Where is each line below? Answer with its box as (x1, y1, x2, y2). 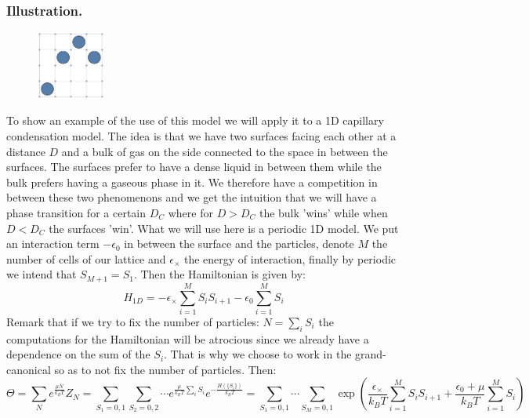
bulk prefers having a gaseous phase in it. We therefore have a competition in (6, 173, 378, 190)
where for (168, 204, 213, 220)
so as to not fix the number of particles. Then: (54, 361, 277, 377)
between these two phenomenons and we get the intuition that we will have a (6, 189, 377, 205)
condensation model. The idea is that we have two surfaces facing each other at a (6, 127, 397, 144)
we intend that (6, 266, 77, 282)
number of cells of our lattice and (6, 250, 166, 267)
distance (6, 143, 45, 159)
